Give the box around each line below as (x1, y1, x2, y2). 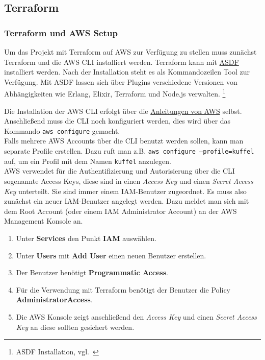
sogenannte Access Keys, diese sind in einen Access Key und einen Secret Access (4, 175, 253, 186)
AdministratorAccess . (16, 294, 93, 305)
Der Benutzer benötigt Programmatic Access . (16, 267, 168, 278)
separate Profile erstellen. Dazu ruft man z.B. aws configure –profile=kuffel (4, 146, 254, 156)
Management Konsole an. (4, 215, 83, 226)
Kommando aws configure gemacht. (4, 125, 120, 136)
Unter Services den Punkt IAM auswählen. (16, 232, 156, 243)
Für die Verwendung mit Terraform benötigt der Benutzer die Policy (16, 284, 230, 295)
